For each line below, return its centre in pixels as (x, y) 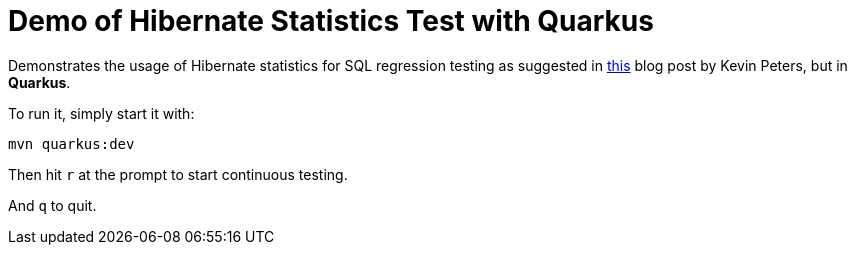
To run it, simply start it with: (101, 113)
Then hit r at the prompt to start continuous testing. (178, 174)
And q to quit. (52, 205)
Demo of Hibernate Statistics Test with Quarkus (331, 21)
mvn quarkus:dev (71, 143)
